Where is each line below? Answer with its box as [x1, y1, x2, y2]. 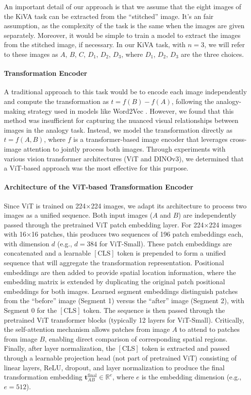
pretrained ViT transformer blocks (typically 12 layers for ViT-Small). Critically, [4, 314, 244, 325]
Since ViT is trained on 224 [4, 200, 86, 210]
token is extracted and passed [142, 343, 230, 353]
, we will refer [204, 39, 245, 50]
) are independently [178, 210, 236, 220]
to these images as [4, 49, 58, 59]
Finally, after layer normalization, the [4, 343, 116, 353]
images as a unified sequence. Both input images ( [4, 210, 153, 220]
